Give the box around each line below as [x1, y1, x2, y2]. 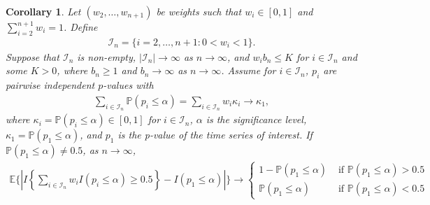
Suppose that [6, 49, 59, 64]
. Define [63, 20, 98, 34]
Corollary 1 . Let [6, 4, 81, 18]
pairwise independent [6, 78, 95, 92]
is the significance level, [206, 112, 307, 127]
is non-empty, [77, 49, 136, 64]
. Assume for [221, 63, 276, 78]
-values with [103, 78, 154, 92]
